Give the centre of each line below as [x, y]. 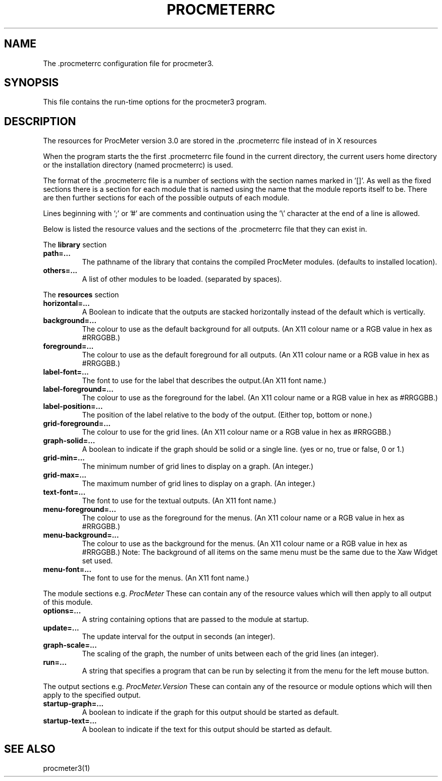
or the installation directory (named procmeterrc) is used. [138, 165]
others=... [60, 271]
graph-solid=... [69, 441]
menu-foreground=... [80, 509]
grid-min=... [64, 458]
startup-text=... [70, 721]
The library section [75, 245]
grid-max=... [65, 475]
